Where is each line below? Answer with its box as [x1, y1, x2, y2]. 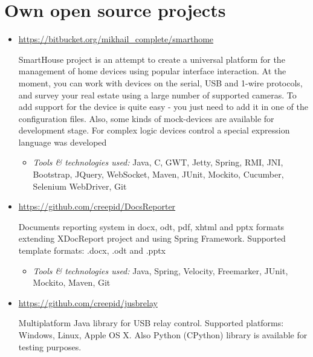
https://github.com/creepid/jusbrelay [18, 296, 158, 309]
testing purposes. [18, 340, 82, 353]
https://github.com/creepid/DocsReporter [18, 200, 176, 213]
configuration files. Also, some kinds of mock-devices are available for [18, 112, 274, 124]
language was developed [18, 135, 107, 148]
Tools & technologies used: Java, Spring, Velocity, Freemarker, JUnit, [33, 264, 288, 277]
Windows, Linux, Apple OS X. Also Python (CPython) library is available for [18, 329, 308, 341]
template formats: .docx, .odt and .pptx [18, 244, 166, 257]
